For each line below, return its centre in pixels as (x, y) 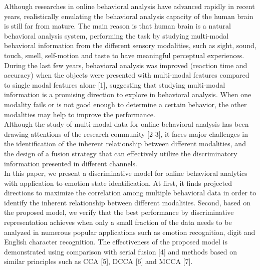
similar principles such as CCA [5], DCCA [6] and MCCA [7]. (98, 261)
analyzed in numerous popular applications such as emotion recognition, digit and (130, 232)
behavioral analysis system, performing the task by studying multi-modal (116, 35)
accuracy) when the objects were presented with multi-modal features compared (127, 75)
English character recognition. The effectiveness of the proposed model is (116, 242)
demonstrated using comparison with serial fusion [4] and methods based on (121, 251)
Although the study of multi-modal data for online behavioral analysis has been (126, 124)
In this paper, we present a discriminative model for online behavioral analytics (126, 173)
